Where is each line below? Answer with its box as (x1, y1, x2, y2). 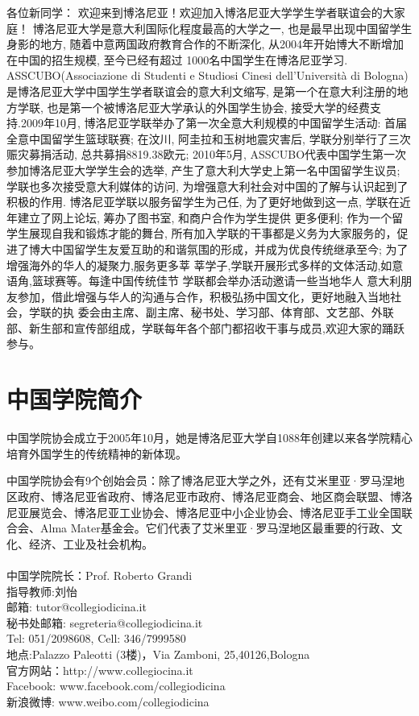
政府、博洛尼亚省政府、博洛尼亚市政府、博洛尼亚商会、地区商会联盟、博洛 (17, 487, 413, 504)
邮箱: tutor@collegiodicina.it (6, 598, 147, 615)
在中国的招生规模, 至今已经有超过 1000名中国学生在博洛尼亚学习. (6, 51, 348, 68)
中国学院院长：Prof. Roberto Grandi (6, 566, 193, 583)
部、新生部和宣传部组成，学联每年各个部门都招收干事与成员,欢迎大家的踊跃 (6, 319, 404, 336)
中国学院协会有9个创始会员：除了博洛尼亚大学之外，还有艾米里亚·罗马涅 (6, 472, 393, 489)
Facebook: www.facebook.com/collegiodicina (6, 677, 226, 694)
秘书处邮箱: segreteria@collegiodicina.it (6, 614, 203, 631)
